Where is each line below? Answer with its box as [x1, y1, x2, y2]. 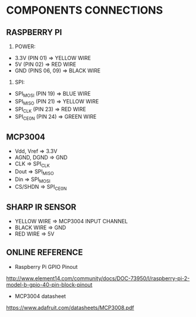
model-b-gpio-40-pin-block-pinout [6, 281, 93, 288]
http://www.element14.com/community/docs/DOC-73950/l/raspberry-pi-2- [6, 274, 190, 282]
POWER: [14, 43, 36, 50]
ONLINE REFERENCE [6, 248, 83, 258]
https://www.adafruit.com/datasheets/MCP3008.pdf [6, 304, 135, 311]
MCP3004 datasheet [14, 292, 67, 300]
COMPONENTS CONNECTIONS [6, 4, 163, 17]
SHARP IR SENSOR [6, 202, 77, 212]
